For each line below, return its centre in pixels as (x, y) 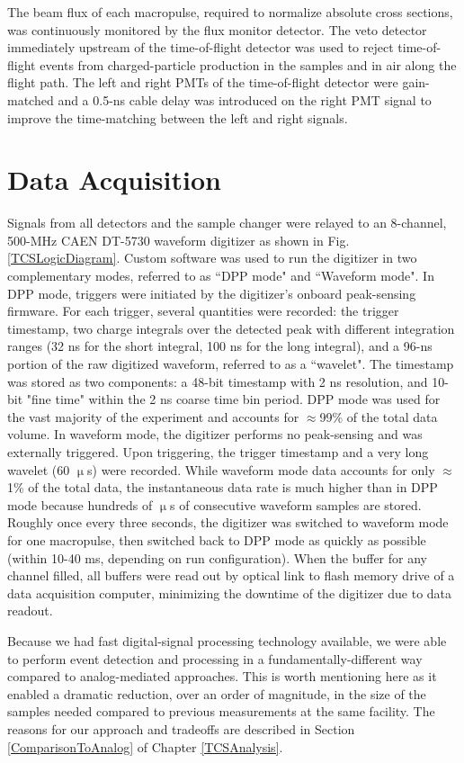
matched (31, 99)
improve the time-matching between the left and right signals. (178, 117)
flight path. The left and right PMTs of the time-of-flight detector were (203, 82)
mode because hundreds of (80, 504)
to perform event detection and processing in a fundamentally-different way (215, 658)
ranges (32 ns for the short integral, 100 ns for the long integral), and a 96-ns (220, 346)
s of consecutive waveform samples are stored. (296, 504)
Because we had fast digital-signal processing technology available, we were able (227, 640)
